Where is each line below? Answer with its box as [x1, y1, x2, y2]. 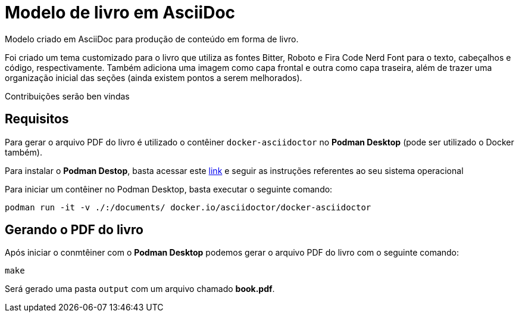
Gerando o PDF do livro [5, 222, 143, 238]
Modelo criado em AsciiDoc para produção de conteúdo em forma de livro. [5, 33, 299, 44]
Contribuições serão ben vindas [5, 91, 130, 101]
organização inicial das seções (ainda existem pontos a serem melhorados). [5, 72, 302, 83]
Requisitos [5, 111, 69, 127]
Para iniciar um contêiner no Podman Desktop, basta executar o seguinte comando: [5, 184, 333, 194]
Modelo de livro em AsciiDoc [5, 2, 236, 23]
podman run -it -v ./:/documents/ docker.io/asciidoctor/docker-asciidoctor [5, 202, 371, 212]
